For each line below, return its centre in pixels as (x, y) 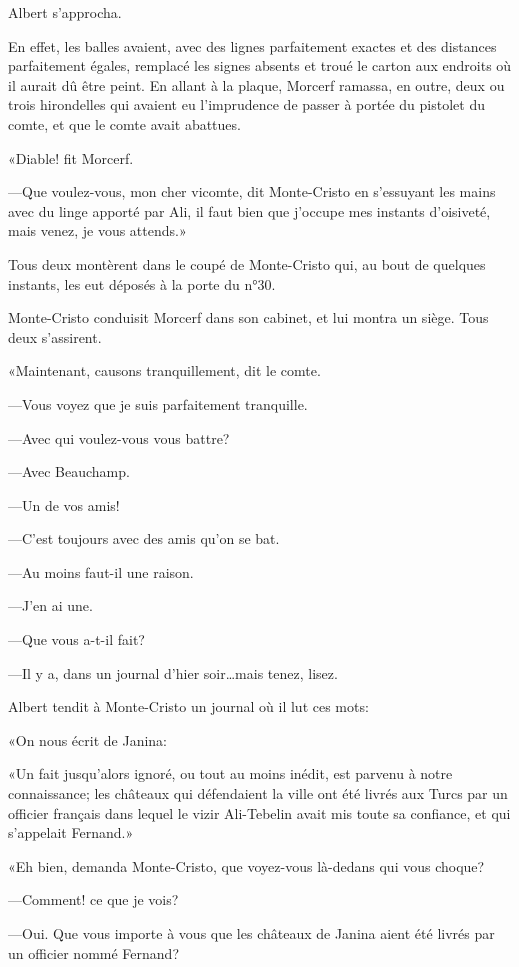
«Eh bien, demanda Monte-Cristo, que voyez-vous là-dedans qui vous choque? (246, 865)
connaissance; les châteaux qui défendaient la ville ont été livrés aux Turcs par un (258, 793)
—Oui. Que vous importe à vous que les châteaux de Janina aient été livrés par (251, 933)
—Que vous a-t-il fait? (76, 639)
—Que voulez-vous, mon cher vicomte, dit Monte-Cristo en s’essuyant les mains (252, 191)
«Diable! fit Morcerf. (71, 157)
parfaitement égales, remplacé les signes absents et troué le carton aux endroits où (260, 65)
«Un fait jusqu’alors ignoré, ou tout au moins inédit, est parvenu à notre (230, 773)
